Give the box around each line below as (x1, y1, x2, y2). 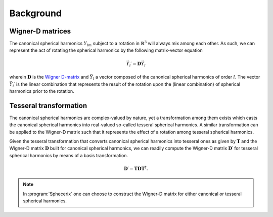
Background (9, 8, 62, 19)
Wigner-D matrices (9, 27, 71, 35)
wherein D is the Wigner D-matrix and (9, 74, 89, 80)
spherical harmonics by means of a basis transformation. (9, 152, 128, 158)
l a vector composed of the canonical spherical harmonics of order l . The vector (93, 74, 260, 81)
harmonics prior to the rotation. (9, 88, 74, 94)
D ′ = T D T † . (124, 165, 148, 172)
